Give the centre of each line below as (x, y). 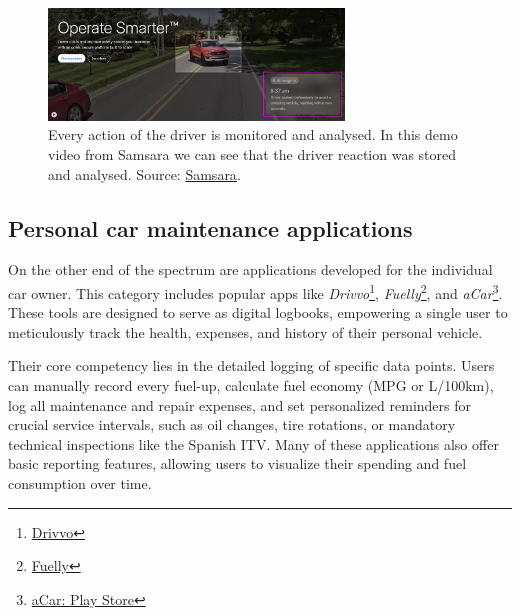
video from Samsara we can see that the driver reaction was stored (252, 153)
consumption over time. (80, 482)
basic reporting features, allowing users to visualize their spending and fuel (237, 463)
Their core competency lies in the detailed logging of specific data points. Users (251, 365)
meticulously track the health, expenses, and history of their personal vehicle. (245, 331)
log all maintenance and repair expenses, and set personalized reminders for (240, 404)
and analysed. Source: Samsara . (144, 173)
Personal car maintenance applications (210, 227)
